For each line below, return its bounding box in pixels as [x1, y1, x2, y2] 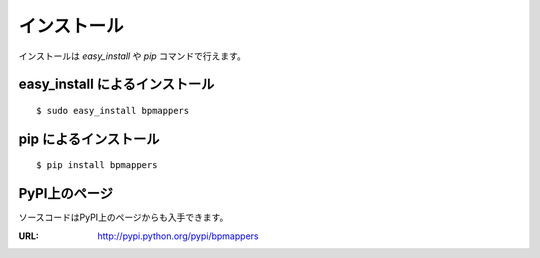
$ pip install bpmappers [36, 160, 158, 171]
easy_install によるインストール [18, 76, 215, 93]
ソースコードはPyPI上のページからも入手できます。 [18, 211, 229, 224]
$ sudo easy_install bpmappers [36, 105, 190, 116]
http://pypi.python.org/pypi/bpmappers [97, 230, 259, 242]
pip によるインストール [18, 130, 160, 147]
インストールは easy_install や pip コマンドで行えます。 [18, 50, 247, 62]
